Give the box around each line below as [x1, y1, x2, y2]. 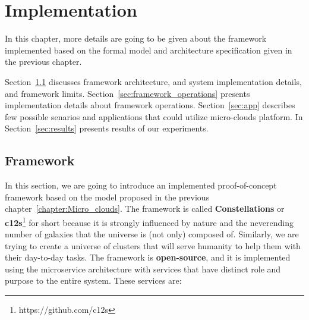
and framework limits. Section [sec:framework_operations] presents [5, 87, 250, 99]
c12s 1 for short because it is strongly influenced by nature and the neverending [5, 214, 294, 228]
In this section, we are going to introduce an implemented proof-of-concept [5, 179, 277, 192]
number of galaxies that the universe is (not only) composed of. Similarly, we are [5, 228, 299, 240]
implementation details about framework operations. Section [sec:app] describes [5, 99, 295, 111]
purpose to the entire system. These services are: [5, 274, 182, 287]
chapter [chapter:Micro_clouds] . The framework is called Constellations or [5, 202, 285, 215]
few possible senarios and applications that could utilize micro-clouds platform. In [5, 110, 303, 123]
